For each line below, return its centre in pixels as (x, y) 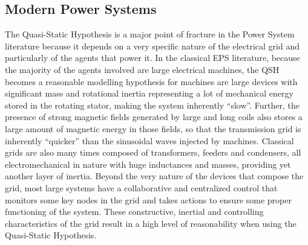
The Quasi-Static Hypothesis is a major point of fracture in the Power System (150, 34)
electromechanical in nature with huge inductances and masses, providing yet (148, 164)
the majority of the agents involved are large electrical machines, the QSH (142, 69)
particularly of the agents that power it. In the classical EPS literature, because (152, 58)
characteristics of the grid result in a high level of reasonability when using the (151, 223)
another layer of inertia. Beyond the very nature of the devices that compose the (154, 176)
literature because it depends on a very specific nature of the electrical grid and (152, 46)
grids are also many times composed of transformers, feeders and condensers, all (153, 152)
